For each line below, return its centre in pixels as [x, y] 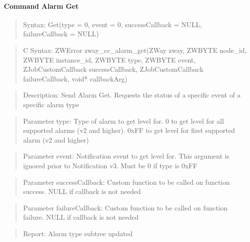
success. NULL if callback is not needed [82, 191]
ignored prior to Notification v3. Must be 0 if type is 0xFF [110, 165]
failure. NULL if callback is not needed [81, 217]
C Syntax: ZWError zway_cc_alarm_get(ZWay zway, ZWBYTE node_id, [135, 50]
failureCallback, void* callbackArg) [75, 78]
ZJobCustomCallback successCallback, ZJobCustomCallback [113, 69]
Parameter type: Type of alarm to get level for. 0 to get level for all [124, 121]
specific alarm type [51, 104]
